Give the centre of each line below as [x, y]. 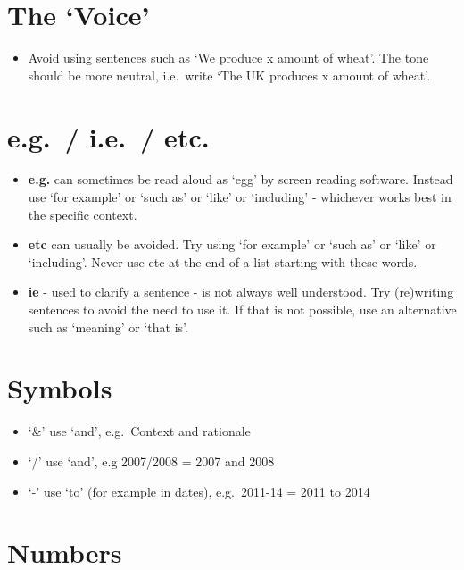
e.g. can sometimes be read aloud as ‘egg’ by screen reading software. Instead [240, 179]
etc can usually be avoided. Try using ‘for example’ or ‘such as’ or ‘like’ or [232, 244]
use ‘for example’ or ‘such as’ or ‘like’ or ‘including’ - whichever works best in [240, 197]
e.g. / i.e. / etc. [108, 136]
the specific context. [83, 214]
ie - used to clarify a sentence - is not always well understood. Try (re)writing [241, 292]
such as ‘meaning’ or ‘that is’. [108, 327]
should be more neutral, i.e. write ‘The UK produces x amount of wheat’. [229, 75]
